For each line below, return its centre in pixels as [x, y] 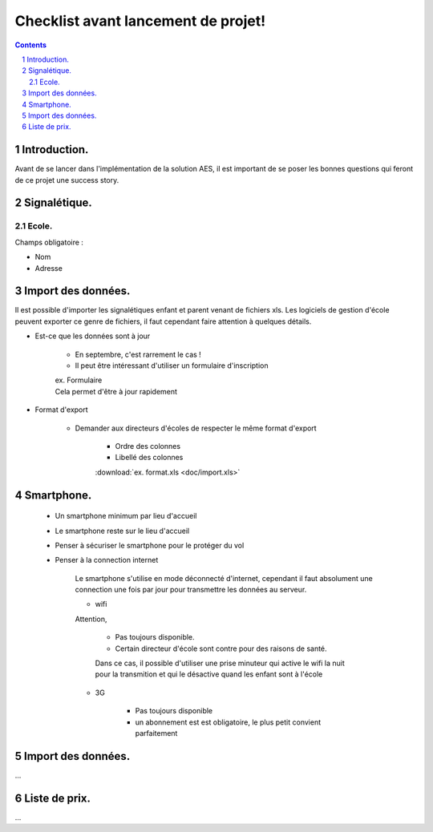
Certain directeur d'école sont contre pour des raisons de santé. [221, 648]
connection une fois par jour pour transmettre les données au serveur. [191, 590]
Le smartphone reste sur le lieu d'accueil [122, 531]
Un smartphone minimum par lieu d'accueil [126, 516]
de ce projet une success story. [67, 180]
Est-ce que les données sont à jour [93, 336]
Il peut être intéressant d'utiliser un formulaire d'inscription [172, 366]
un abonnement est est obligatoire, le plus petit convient [228, 722]
